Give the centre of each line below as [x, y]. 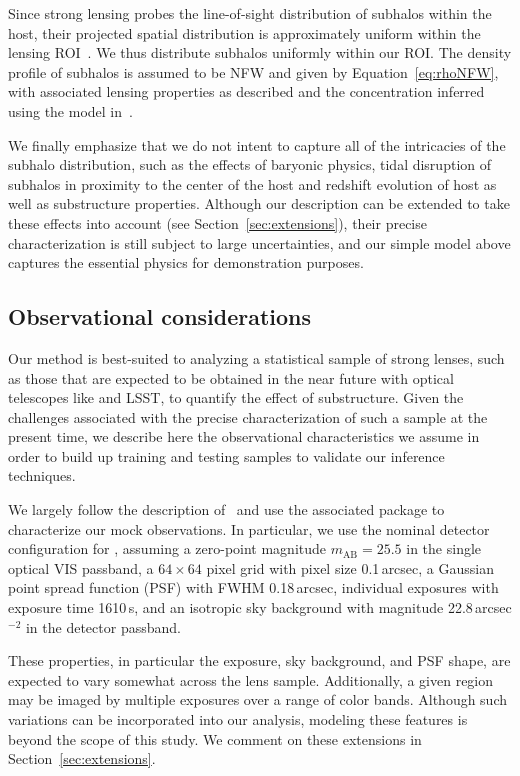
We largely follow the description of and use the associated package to [226, 509]
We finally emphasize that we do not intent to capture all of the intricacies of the [257, 144]
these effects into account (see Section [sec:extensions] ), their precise [217, 222]
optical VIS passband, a [81, 567]
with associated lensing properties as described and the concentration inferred [246, 91]
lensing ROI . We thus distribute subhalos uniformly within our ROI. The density [260, 52]
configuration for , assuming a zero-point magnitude [167, 548]
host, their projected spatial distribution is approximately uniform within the [244, 32]
